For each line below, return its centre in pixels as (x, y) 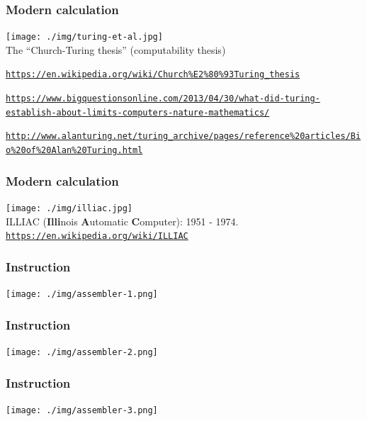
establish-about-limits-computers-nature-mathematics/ (138, 112)
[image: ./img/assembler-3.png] (82, 410)
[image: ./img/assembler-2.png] (82, 352)
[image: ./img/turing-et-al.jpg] (84, 37)
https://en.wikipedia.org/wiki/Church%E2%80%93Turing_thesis (153, 75)
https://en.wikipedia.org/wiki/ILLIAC (97, 236)
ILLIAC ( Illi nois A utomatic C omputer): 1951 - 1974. (122, 221)
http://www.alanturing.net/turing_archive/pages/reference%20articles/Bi (183, 136)
